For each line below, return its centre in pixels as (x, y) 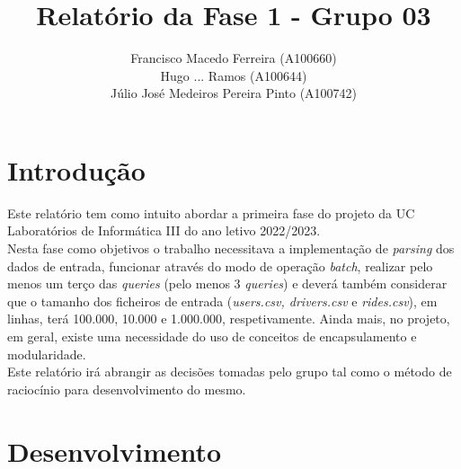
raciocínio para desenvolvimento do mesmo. (127, 389)
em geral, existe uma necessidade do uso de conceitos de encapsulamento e (212, 336)
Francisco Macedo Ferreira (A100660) (234, 58)
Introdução (76, 169)
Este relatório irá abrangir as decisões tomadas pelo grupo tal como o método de (230, 372)
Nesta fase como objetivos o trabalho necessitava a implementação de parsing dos (231, 248)
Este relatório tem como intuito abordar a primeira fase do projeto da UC (211, 212)
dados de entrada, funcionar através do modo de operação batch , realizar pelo (220, 265)
